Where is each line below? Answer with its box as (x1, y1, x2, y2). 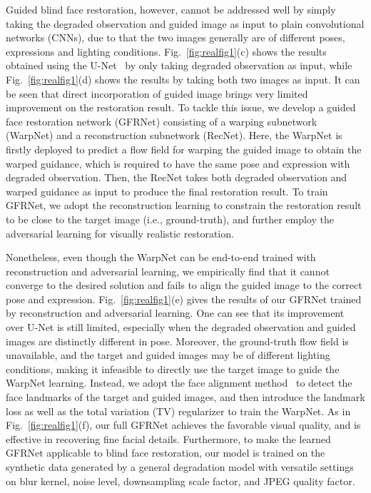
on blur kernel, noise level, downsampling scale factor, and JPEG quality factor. (6, 473, 355, 488)
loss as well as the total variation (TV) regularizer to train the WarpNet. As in (6, 403, 351, 418)
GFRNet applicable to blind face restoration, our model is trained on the (6, 445, 325, 460)
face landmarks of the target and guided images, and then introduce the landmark (6, 390, 365, 405)
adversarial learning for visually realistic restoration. (6, 225, 234, 240)
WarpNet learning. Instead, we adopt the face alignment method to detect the (6, 375, 352, 390)
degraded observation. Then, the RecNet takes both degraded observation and (6, 170, 347, 185)
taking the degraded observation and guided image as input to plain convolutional (6, 16, 365, 31)
